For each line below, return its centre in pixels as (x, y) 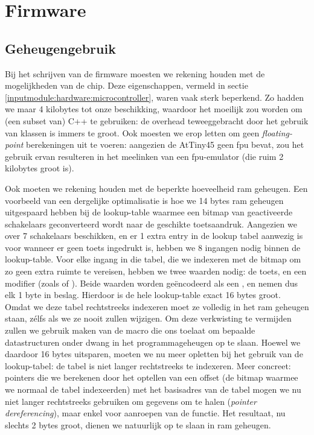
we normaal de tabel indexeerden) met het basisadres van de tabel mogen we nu (153, 389)
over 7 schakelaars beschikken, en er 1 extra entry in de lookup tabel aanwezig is (154, 236)
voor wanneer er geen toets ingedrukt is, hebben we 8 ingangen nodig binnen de (153, 247)
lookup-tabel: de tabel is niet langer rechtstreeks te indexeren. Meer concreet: (148, 365)
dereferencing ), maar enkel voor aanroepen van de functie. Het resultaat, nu (145, 413)
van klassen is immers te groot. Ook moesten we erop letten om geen (132, 132)
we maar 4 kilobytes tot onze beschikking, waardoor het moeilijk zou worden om (154, 109)
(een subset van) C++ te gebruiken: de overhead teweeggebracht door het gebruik (157, 120)
